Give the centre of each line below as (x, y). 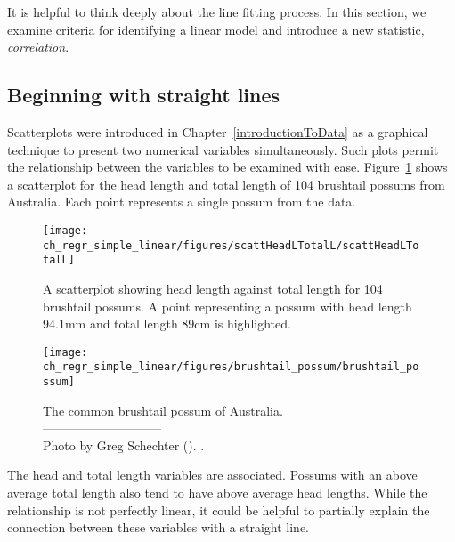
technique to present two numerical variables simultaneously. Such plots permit (223, 149)
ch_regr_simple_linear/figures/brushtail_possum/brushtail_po (231, 367)
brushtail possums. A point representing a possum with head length (227, 306)
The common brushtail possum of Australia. (163, 410)
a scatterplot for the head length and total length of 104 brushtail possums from (226, 184)
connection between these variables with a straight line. (158, 527)
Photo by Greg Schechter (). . (124, 445)
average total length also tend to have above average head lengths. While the (217, 493)
